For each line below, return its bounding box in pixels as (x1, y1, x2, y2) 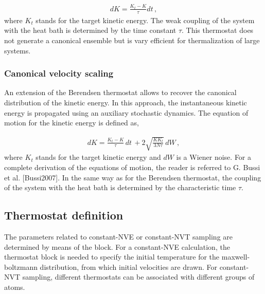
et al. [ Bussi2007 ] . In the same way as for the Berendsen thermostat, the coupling (4, 172, 261, 182)
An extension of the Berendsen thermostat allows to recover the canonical (4, 87, 237, 98)
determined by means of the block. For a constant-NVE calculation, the (4, 241, 230, 252)
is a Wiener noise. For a (176, 152, 252, 162)
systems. (4, 45, 31, 56)
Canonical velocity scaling (4, 67, 114, 80)
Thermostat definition (4, 207, 123, 223)
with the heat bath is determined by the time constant (4, 25, 176, 35)
